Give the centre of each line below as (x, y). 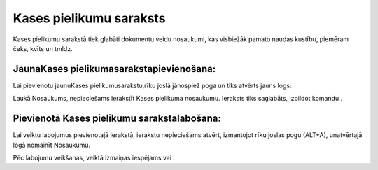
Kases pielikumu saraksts (89, 18)
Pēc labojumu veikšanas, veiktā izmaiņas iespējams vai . (94, 157)
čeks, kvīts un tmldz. (43, 48)
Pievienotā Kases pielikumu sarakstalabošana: (117, 119)
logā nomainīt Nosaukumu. (52, 145)
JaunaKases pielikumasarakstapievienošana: (114, 69)
